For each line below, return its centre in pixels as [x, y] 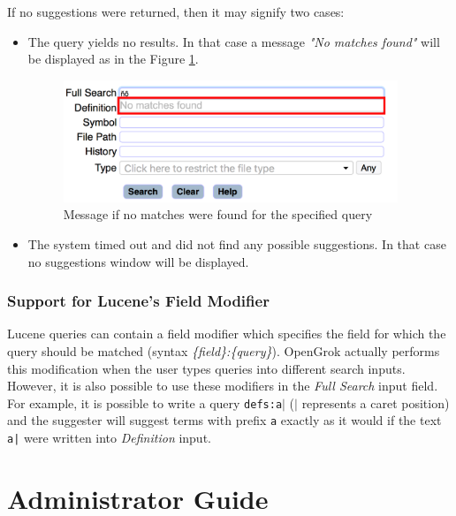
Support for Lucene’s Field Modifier [138, 301]
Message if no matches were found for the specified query [218, 214]
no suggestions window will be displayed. [138, 261]
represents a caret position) [376, 402]
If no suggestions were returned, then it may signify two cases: [176, 11]
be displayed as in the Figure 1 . [113, 59]
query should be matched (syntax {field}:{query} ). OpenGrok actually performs [224, 351]
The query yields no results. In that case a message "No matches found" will [234, 41]
